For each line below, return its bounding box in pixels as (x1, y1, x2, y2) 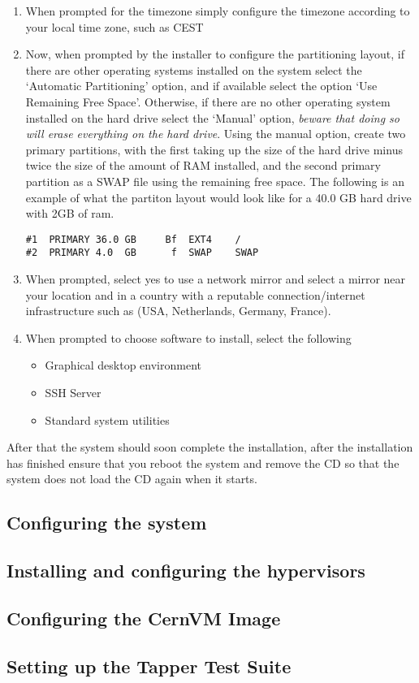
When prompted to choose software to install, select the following (25, 329, 352, 346)
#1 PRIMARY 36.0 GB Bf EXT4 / (25, 233, 241, 245)
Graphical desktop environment (45, 357, 201, 374)
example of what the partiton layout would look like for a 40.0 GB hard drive (25, 188, 412, 205)
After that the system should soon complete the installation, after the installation (6, 439, 413, 456)
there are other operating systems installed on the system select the (25, 61, 362, 78)
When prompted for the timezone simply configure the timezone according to (25, 2, 410, 19)
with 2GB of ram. (25, 205, 114, 222)
